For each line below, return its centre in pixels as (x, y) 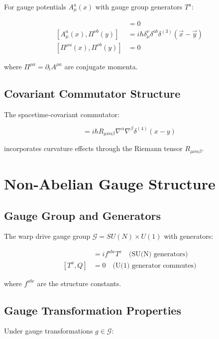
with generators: (189, 236)
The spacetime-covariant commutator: (62, 114)
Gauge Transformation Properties (93, 310)
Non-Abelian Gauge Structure (110, 183)
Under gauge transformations (49, 331)
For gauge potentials (35, 6)
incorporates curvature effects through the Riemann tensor (93, 148)
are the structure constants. (79, 283)
